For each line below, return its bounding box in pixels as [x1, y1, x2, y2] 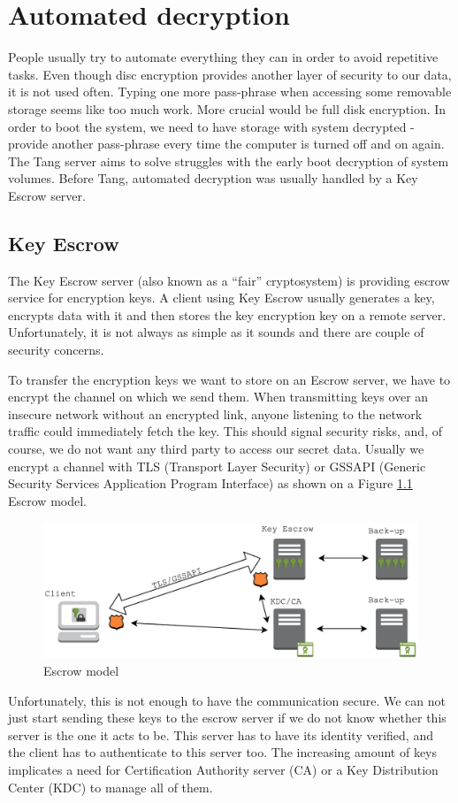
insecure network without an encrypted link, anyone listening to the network [8, 404, 423, 423]
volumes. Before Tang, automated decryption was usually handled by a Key [8, 169, 418, 187]
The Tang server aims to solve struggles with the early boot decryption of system [8, 151, 449, 170]
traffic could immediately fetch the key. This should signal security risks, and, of [8, 422, 442, 440]
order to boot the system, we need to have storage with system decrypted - [8, 117, 415, 135]
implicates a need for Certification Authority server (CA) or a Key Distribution [8, 760, 439, 778]
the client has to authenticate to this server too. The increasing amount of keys [8, 743, 438, 761]
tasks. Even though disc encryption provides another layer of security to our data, [8, 65, 452, 83]
